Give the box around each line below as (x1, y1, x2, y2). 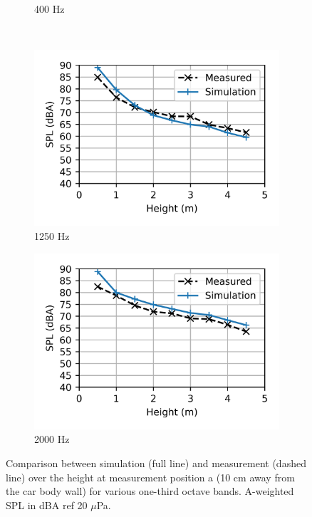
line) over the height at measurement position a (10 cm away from (6, 469, 295, 484)
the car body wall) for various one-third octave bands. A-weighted (6, 484, 294, 498)
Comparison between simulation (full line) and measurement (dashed (6, 456, 306, 471)
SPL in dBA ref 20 (6, 497, 88, 512)
